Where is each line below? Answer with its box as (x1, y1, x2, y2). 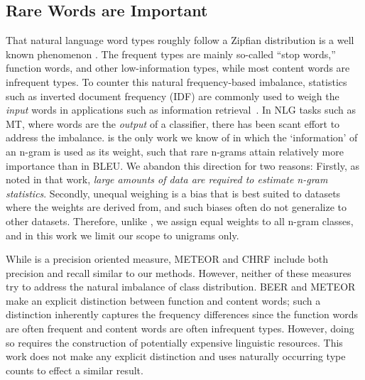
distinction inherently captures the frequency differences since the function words (6, 307, 359, 322)
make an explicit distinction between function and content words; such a (6, 293, 321, 308)
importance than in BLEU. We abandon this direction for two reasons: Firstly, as (6, 158, 360, 173)
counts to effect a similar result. (6, 362, 143, 377)
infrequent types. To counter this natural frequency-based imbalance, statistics (6, 74, 347, 89)
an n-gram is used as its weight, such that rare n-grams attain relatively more (6, 143, 344, 158)
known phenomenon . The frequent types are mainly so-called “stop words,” (6, 46, 336, 61)
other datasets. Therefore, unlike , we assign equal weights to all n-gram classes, (6, 213, 354, 228)
